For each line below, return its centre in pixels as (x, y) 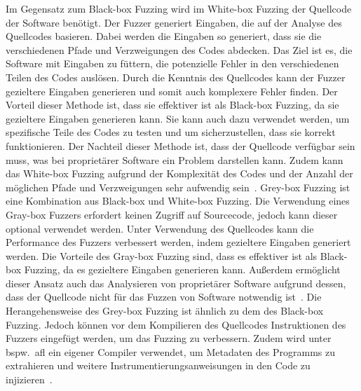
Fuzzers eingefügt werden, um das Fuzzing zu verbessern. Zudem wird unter (169, 338)
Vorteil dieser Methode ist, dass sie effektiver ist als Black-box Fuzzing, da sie (172, 105)
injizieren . (29, 379)
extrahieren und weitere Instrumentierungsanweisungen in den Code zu (158, 365)
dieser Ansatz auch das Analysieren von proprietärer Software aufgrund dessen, (176, 283)
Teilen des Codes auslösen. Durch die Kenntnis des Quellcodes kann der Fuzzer (176, 77)
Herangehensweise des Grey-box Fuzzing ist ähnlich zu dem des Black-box (165, 311)
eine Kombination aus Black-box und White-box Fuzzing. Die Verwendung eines (178, 201)
